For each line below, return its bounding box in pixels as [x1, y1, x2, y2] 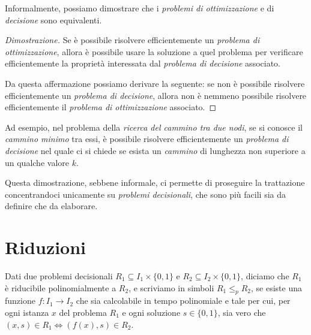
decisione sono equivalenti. [5, 13, 102, 26]
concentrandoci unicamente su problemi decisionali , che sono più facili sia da [5, 188, 286, 200]
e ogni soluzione [122, 306, 181, 319]
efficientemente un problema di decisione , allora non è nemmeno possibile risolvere [5, 89, 307, 101]
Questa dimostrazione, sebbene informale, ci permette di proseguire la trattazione [5, 176, 305, 189]
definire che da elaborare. [5, 200, 98, 212]
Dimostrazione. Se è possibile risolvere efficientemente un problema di [5, 34, 260, 46]
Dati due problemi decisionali [5, 270, 113, 282]
